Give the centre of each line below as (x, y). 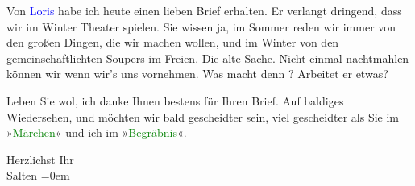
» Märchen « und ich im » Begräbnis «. (97, 132)
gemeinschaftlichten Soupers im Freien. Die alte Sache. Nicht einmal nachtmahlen (208, 58)
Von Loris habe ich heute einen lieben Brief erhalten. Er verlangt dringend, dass (204, 10)
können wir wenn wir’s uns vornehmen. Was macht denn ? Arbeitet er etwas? (197, 74)
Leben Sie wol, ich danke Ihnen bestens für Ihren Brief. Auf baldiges (175, 100)
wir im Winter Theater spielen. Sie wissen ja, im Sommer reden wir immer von (201, 26)
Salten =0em (38, 175)
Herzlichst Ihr (40, 159)
